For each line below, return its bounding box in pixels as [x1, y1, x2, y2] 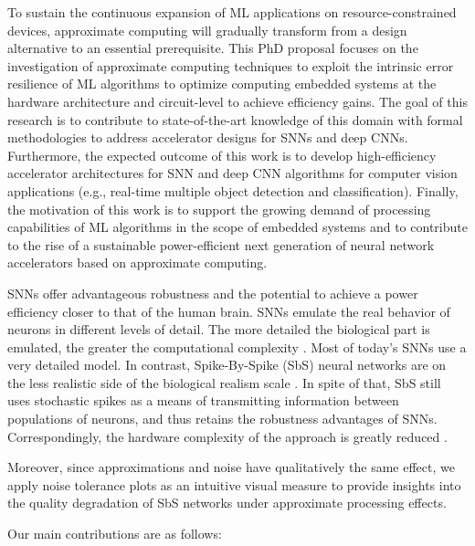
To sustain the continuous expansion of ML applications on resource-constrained [7, 3, 457, 21]
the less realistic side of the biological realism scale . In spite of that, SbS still [7, 373, 441, 392]
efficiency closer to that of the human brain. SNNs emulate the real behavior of [7, 301, 450, 320]
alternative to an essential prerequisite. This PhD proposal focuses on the [7, 38, 418, 58]
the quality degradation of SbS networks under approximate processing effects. [7, 493, 447, 512]
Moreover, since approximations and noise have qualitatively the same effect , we [7, 457, 455, 477]
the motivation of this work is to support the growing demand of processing [7, 199, 431, 218]
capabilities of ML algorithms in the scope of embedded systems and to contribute [7, 217, 468, 236]
